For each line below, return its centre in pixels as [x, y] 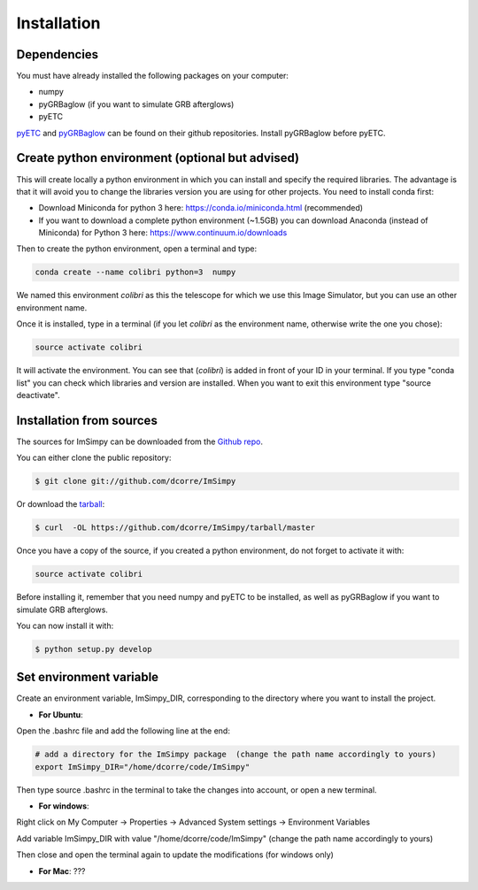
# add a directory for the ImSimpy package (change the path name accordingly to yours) [236, 755]
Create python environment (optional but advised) [158, 158]
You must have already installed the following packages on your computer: [153, 76]
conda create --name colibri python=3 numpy [135, 272]
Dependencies [58, 54]
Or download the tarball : [61, 504]
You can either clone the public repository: [94, 458]
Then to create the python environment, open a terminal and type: [136, 249]
